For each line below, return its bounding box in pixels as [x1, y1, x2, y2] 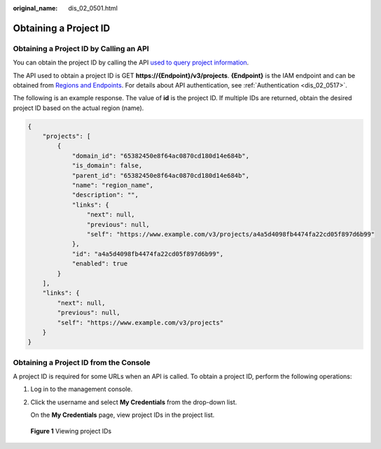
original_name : [13, 4, 58, 12]
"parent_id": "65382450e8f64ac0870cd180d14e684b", [71, 172, 250, 179]
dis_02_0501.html [68, 4, 118, 12]
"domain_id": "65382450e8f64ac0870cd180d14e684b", [71, 151, 250, 160]
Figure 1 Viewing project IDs [30, 427, 112, 435]
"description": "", [71, 191, 139, 199]
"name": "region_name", [71, 181, 154, 189]
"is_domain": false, [71, 162, 143, 170]
